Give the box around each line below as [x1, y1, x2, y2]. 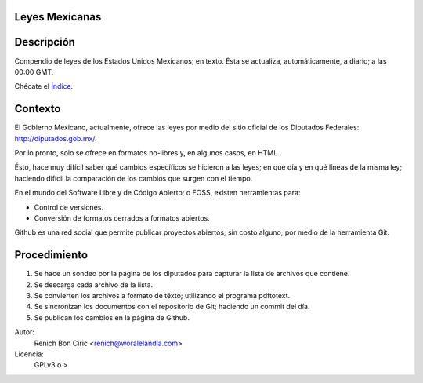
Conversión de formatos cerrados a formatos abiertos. [34, 213, 211, 223]
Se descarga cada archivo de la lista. [34, 279, 154, 290]
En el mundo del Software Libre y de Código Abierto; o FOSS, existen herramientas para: [14, 188, 301, 198]
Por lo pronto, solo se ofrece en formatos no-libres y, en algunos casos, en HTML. [14, 148, 280, 157]
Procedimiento [14, 248, 89, 262]
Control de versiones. [34, 202, 103, 212]
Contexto [14, 102, 61, 115]
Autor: [14, 327, 35, 337]
